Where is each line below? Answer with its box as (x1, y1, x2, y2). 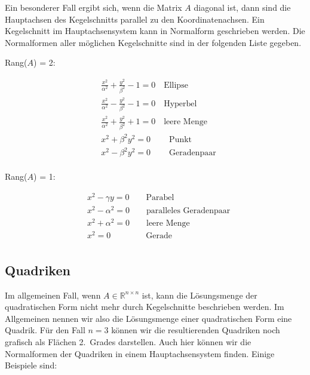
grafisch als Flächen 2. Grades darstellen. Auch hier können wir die (5, 336, 251, 348)
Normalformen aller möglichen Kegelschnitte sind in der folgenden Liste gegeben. (5, 36, 302, 48)
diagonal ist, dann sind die (194, 1, 291, 13)
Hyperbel (164, 99, 197, 108)
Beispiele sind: (5, 359, 57, 371)
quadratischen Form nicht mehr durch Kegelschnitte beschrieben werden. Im (5, 300, 284, 313)
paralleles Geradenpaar (146, 207, 231, 216)
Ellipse (164, 81, 188, 90)
